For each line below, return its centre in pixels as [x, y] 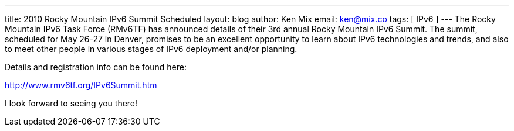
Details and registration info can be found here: [96, 67]
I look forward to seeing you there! [71, 103]
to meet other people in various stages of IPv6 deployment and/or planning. [151, 49]
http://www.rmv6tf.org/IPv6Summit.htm [81, 85]
